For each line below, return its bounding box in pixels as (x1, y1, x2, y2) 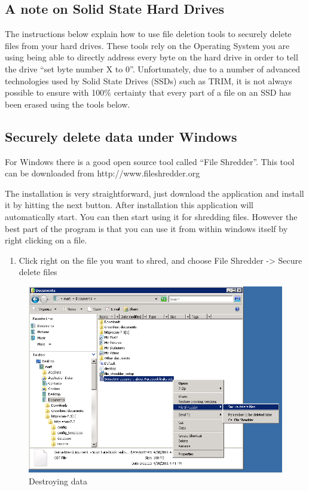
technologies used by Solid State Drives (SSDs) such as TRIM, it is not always (5, 74, 292, 87)
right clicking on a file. (5, 234, 87, 246)
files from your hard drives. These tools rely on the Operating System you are (5, 39, 290, 51)
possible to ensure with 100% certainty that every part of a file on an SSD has (5, 86, 292, 99)
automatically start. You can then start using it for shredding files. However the (5, 210, 298, 222)
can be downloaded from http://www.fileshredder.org (5, 167, 200, 179)
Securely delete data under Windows (5, 127, 237, 145)
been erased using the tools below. (5, 97, 130, 110)
